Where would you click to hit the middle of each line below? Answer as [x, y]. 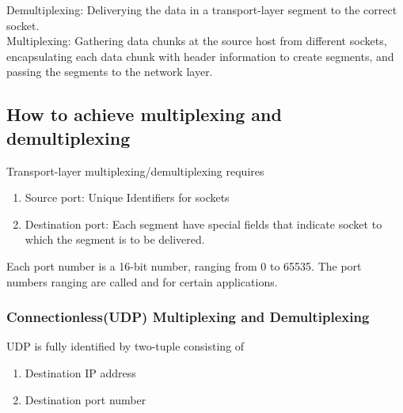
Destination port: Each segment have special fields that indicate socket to [203, 224]
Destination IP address [80, 372]
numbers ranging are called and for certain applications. [142, 281]
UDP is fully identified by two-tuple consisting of [125, 346]
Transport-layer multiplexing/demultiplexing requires [135, 171]
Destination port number [86, 399]
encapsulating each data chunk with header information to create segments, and [200, 56]
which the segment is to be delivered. [115, 239]
